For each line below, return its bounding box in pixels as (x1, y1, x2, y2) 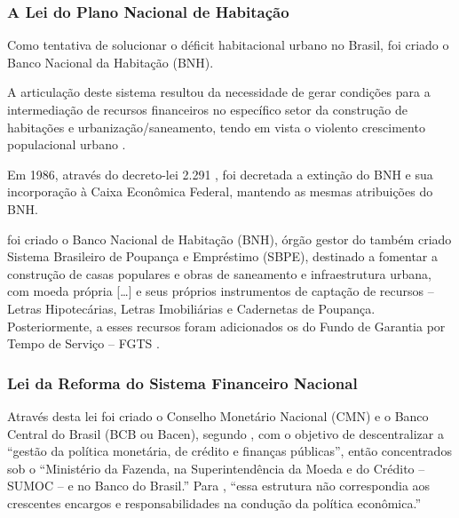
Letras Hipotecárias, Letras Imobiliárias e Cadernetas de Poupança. (7, 299, 376, 317)
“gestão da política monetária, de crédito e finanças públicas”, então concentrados (7, 442, 452, 460)
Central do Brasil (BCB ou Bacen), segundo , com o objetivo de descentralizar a (7, 424, 444, 442)
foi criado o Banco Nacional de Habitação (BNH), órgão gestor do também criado (7, 229, 452, 248)
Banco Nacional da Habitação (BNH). (7, 52, 214, 71)
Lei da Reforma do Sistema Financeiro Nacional (7, 371, 358, 394)
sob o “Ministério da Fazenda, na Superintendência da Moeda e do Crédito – (7, 458, 425, 477)
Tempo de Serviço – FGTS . (7, 334, 160, 353)
